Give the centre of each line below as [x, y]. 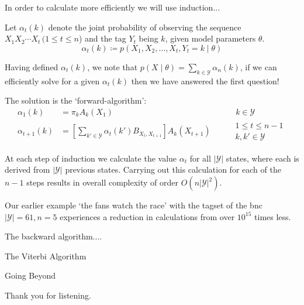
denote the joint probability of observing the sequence [145, 27]
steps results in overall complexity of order [103, 182]
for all [200, 158]
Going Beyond [30, 275]
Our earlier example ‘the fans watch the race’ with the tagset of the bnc [134, 205]
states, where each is [262, 158]
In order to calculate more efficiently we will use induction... [113, 7]
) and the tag [102, 38]
